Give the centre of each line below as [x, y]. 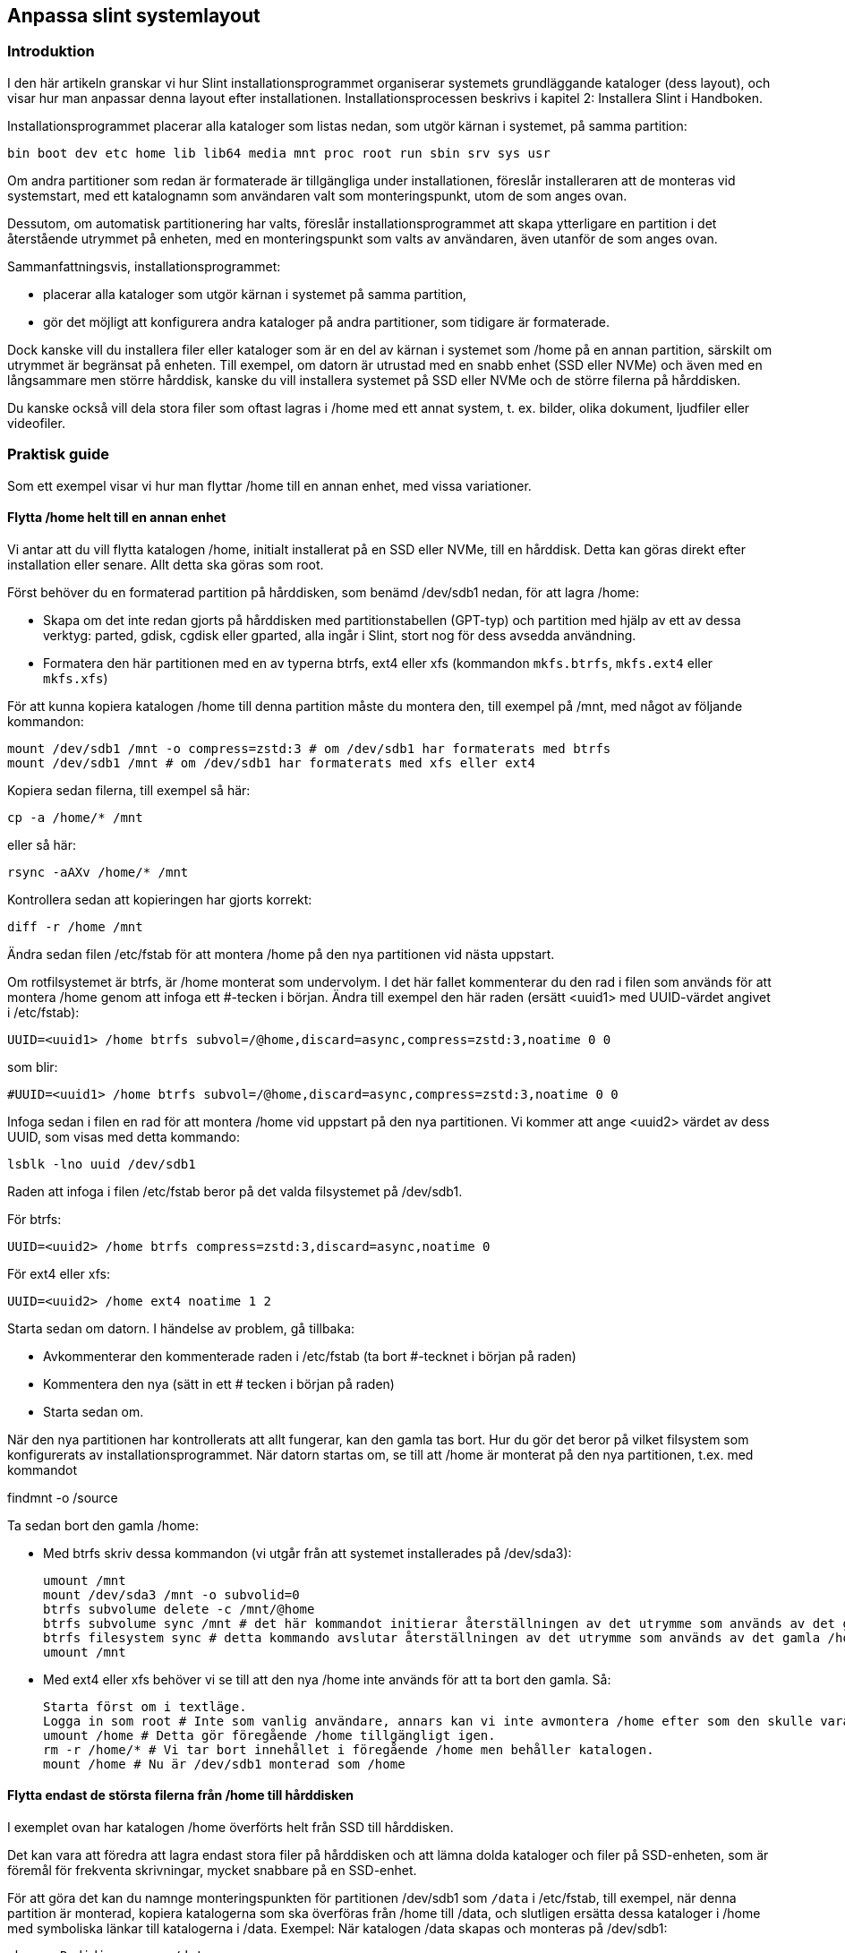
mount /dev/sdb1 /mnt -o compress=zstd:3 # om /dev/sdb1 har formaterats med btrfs [309, 748]
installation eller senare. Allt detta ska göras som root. [166, 564]
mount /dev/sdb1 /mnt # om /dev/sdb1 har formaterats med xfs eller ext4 [272, 762]
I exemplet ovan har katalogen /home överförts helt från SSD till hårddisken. [230, 1827]
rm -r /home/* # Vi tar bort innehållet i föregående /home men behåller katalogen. [349, 1749]
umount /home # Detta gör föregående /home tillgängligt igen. [269, 1735]
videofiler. [36, 423]
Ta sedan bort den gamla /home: [103, 1525]
